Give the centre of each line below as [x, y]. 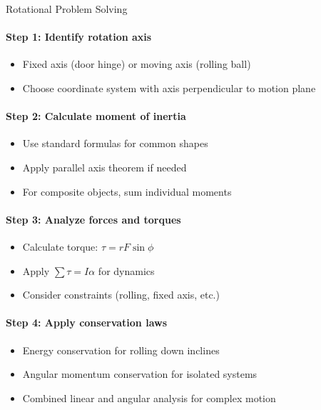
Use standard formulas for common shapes [115, 143]
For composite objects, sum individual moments [127, 191]
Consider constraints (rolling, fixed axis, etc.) [121, 295]
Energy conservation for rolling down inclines [121, 350]
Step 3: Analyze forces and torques [93, 219]
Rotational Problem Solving [67, 9]
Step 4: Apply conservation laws [87, 322]
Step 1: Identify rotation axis [79, 37]
